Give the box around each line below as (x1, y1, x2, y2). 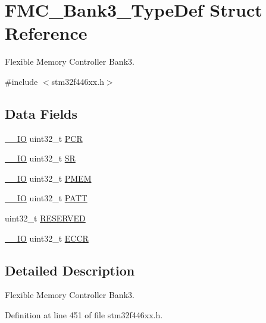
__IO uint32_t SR (5, 152, 76, 164)
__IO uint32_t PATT (5, 192, 87, 204)
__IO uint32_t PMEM (5, 172, 92, 184)
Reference (5, 21, 87, 45)
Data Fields (5, 104, 78, 122)
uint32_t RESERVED (5, 212, 86, 224)
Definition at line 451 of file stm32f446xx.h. (5, 309, 163, 321)
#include (5, 75, 38, 87)
